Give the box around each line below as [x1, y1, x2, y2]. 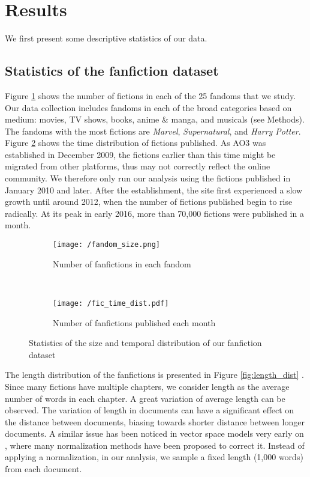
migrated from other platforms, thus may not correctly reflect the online [5, 160, 270, 172]
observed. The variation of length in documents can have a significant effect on [5, 404, 294, 416]
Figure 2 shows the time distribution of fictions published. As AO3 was [5, 136, 266, 149]
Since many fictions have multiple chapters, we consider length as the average [5, 380, 290, 392]
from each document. [5, 463, 82, 475]
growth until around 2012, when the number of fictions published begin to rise [5, 195, 293, 208]
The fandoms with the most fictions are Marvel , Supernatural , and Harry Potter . [5, 124, 301, 137]
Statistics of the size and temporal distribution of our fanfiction [29, 336, 262, 349]
